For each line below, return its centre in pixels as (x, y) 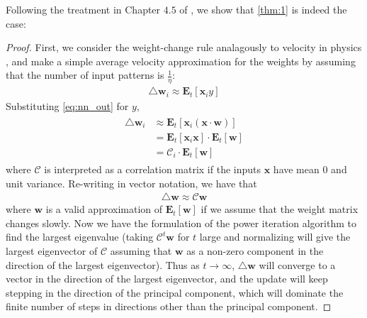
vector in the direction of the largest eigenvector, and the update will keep (167, 279)
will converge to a (297, 264)
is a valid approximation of (104, 209)
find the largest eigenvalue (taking (80, 237)
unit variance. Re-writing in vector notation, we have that (131, 183)
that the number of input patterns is (85, 75)
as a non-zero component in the (255, 250)
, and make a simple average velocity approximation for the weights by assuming (181, 61)
